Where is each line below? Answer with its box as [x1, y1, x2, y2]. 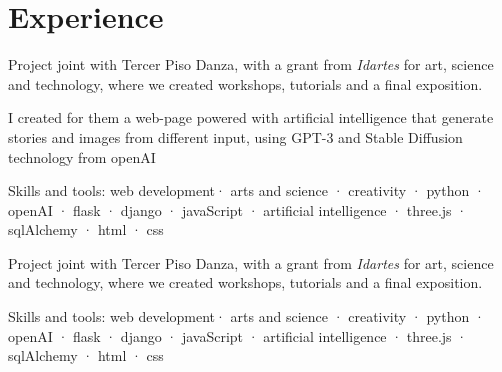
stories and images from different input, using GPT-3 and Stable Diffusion [8, 126, 463, 147]
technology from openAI [8, 146, 156, 167]
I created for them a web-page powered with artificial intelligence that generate [8, 107, 494, 128]
